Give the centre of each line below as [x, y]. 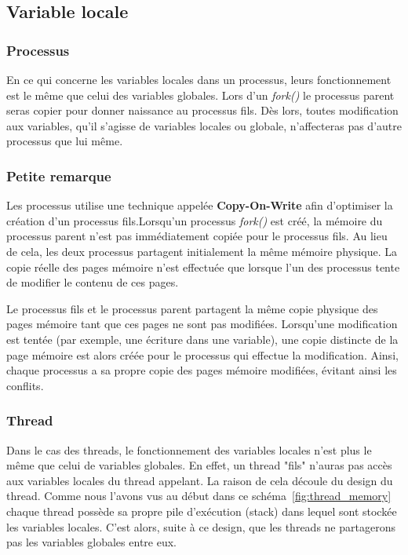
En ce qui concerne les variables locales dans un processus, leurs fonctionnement [199, 79]
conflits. [25, 385]
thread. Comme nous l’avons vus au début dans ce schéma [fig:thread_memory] [199, 496]
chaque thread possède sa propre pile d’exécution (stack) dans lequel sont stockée [202, 511]
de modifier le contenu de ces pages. [93, 282]
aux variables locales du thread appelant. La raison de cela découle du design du [200, 480]
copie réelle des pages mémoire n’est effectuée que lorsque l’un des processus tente [203, 267]
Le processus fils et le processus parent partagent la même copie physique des [192, 308]
